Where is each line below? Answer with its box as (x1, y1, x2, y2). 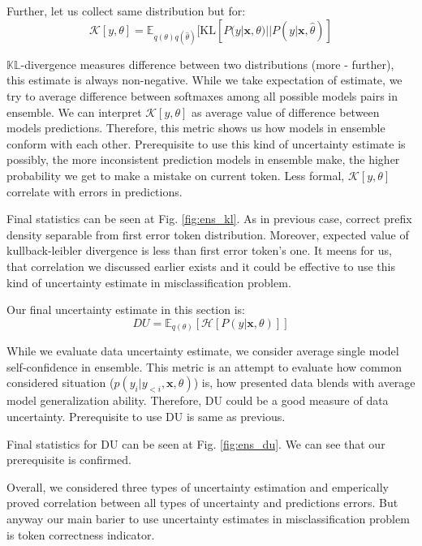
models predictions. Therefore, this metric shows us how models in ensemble (6, 119, 385, 136)
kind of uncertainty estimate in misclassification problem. (6, 273, 291, 290)
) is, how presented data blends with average (193, 374, 416, 391)
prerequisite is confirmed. (6, 451, 131, 468)
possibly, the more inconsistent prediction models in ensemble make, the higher (6, 151, 400, 168)
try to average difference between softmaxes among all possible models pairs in (6, 87, 398, 104)
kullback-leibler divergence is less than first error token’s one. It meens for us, (6, 242, 392, 259)
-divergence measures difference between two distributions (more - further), (20, 55, 394, 72)
